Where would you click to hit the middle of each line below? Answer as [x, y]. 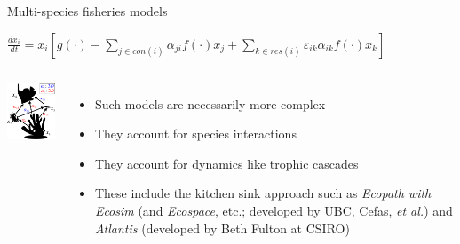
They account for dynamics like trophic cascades [226, 163]
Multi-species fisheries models [87, 11]
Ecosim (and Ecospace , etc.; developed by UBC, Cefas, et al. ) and [274, 210]
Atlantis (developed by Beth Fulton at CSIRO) [222, 228]
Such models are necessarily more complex [210, 103]
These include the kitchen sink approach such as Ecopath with [263, 193]
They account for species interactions [195, 134]
